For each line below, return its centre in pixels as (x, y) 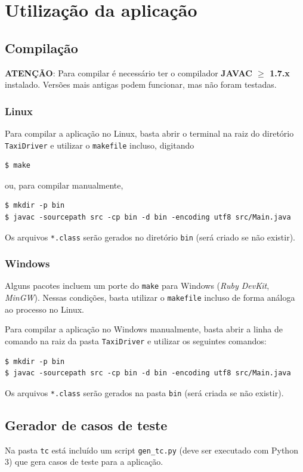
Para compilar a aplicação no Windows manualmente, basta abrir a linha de (144, 329)
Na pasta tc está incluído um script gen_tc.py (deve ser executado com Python (151, 450)
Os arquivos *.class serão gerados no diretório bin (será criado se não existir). (150, 237)
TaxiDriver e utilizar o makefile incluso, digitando (100, 145)
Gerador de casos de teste (86, 425)
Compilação (41, 47)
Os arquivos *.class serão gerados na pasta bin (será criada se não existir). (144, 392)
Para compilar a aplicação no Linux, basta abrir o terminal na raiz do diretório (149, 133)
